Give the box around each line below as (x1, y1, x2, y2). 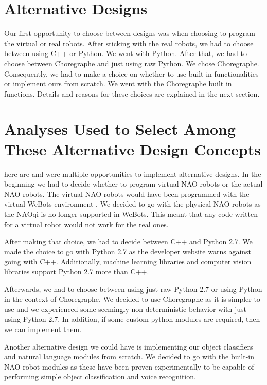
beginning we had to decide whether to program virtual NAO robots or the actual (4, 178, 263, 189)
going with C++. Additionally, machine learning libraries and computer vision (4, 256, 252, 267)
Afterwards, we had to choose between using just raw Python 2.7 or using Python (4, 283, 262, 294)
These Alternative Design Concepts (4, 138, 261, 159)
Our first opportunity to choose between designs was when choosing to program (4, 28, 255, 39)
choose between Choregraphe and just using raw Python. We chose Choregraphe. (4, 58, 259, 68)
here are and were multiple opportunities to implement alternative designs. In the (4, 168, 261, 179)
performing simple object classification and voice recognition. (4, 371, 196, 382)
